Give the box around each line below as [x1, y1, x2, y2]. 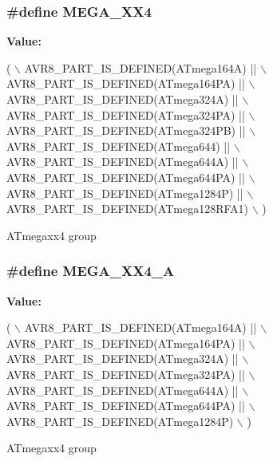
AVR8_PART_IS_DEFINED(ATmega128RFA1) [6, 200, 248, 217]
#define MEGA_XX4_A [6, 261, 175, 281]
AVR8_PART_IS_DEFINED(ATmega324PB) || [6, 122, 246, 139]
